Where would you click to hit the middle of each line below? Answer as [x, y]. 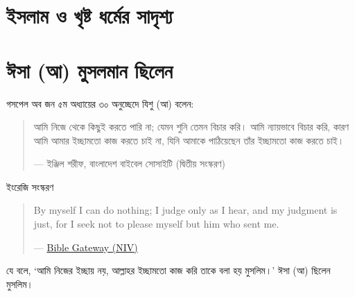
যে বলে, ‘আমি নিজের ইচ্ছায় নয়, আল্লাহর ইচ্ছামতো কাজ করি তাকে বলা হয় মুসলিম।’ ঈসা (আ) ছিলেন [168, 270]
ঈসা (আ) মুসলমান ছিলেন [89, 70]
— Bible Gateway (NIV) [86, 247]
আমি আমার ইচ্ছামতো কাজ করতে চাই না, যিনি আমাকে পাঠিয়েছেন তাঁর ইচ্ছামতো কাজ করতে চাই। [189, 140]
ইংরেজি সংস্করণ [30, 186]
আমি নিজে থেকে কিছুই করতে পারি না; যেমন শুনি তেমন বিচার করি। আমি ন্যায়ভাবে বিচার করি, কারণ [191, 127]
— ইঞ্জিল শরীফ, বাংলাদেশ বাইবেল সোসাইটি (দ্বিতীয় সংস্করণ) [129, 163]
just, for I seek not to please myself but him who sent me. [156, 224]
